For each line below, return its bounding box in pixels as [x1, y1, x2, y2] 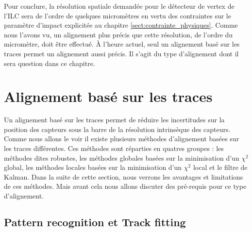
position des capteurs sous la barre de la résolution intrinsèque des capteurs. [4, 124, 231, 134]
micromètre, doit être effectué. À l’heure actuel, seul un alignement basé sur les [4, 39, 240, 49]
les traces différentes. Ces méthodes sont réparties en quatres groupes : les [4, 143, 224, 153]
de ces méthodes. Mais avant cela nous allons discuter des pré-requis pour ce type [4, 181, 247, 191]
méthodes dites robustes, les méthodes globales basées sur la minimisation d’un [4, 152, 239, 163]
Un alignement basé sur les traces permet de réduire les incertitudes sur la [4, 115, 225, 125]
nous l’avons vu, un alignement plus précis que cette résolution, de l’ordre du [4, 29, 233, 39]
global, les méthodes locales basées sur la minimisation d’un [4, 162, 182, 172]
